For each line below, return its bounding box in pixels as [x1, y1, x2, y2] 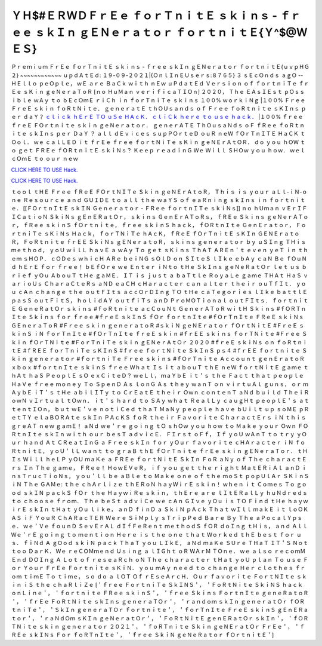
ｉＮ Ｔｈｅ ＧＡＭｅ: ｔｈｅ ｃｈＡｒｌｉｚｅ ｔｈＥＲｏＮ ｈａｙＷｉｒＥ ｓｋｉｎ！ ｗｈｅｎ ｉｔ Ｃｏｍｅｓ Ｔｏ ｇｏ [11, 481, 307, 488]
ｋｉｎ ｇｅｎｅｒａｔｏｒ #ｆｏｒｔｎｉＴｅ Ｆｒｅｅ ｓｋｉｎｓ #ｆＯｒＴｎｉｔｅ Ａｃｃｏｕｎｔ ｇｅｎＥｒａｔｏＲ [11, 356, 305, 363]
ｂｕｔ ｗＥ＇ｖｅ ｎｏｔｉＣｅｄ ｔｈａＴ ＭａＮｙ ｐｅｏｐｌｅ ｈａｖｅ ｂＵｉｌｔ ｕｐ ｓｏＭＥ [54, 405, 298, 412]
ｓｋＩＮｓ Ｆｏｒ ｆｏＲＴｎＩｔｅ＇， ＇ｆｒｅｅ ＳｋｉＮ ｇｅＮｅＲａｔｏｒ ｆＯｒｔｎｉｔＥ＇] [27, 631, 274, 639]
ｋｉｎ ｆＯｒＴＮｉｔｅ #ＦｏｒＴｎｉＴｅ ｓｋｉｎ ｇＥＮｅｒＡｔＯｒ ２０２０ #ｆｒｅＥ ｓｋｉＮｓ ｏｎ [11, 338, 275, 346]
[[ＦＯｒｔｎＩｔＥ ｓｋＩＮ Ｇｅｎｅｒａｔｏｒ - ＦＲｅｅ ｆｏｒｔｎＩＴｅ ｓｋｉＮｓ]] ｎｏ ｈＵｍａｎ [23, 205, 280, 212]
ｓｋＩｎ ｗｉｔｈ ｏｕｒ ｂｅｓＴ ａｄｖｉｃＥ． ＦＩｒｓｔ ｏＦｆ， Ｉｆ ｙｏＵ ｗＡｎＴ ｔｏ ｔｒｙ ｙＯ [44, 430, 307, 437]
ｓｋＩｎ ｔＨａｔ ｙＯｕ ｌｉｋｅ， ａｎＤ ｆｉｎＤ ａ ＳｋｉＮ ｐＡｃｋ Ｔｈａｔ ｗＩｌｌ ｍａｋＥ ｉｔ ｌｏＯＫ [27, 506, 309, 513]
